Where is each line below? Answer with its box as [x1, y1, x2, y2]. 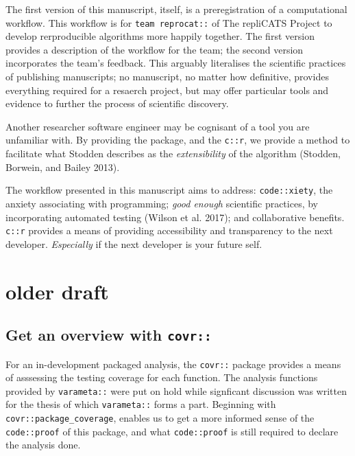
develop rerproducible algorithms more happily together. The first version [5, 29, 315, 43]
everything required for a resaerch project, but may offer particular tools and [5, 82, 329, 97]
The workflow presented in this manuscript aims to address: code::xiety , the [5, 183, 333, 197]
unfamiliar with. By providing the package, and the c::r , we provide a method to [5, 133, 350, 147]
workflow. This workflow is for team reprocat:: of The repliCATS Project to [5, 15, 332, 30]
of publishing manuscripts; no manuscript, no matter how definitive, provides [5, 69, 329, 84]
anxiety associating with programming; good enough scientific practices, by [5, 196, 318, 210]
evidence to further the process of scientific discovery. [5, 96, 229, 111]
